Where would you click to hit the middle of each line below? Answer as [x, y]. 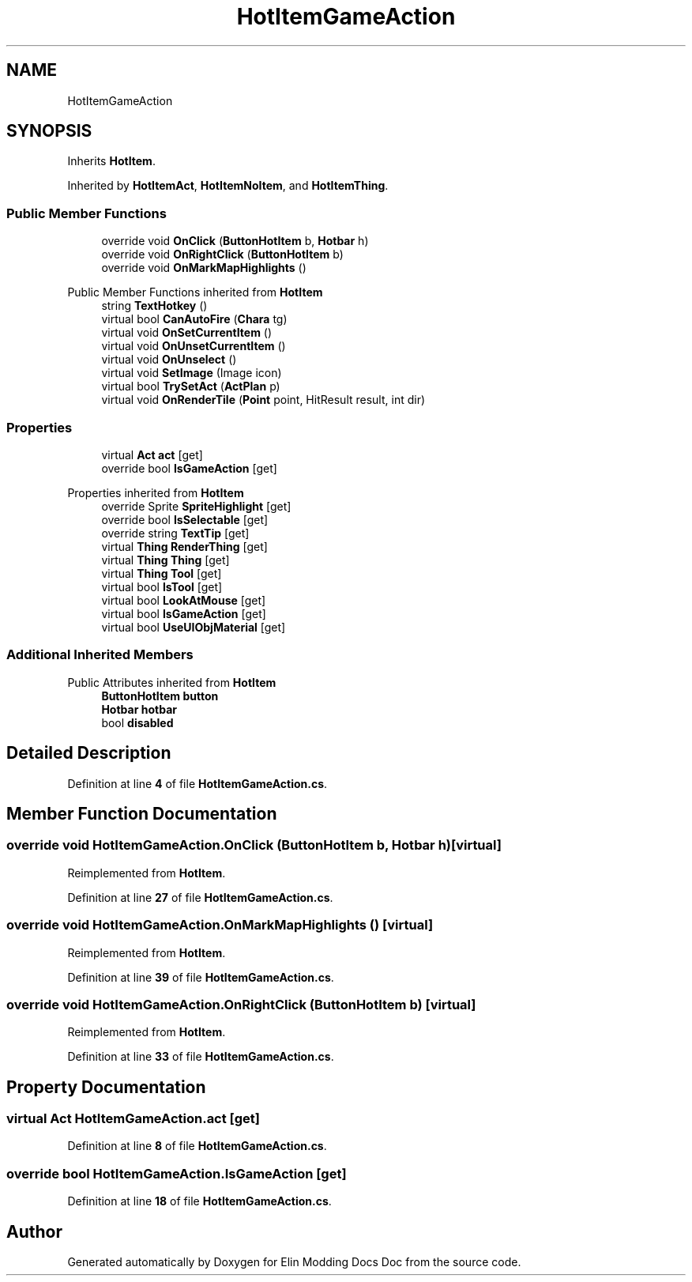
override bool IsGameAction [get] [189, 468]
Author [34, 1231]
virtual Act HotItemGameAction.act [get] [133, 1119]
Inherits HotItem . [111, 161]
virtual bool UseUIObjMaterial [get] [194, 627]
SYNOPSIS [49, 131]
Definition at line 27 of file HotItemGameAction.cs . [200, 897]
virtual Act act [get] [152, 454]
